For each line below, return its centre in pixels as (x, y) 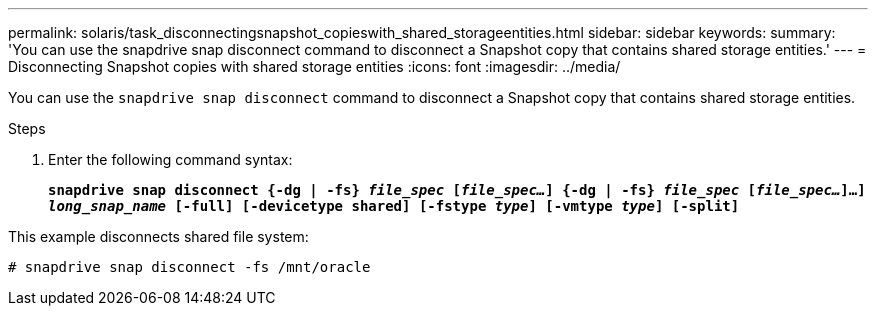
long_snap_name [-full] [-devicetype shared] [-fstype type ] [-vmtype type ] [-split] (394, 206)
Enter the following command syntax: (170, 159)
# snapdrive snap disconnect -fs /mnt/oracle (189, 267)
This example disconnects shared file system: (158, 236)
